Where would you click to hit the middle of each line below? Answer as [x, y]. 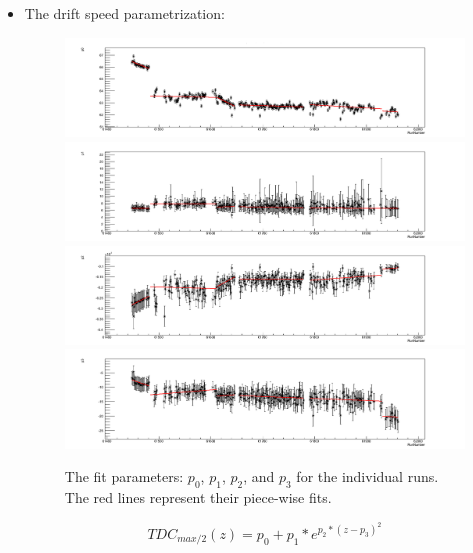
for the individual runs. [367, 476]
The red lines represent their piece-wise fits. [198, 497]
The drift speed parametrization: [124, 13]
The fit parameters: [124, 476]
